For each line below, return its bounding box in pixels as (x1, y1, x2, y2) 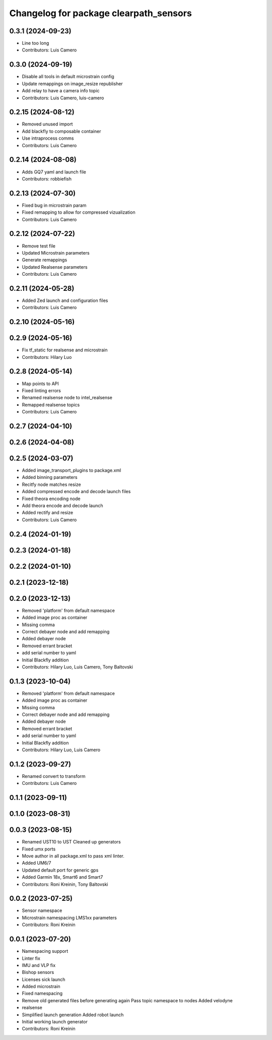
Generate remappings (22, 257, 67, 263)
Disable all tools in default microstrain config (22, 74, 114, 80)
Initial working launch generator (22, 1019, 88, 1025)
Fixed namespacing (22, 991, 63, 997)
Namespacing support (22, 948, 69, 954)
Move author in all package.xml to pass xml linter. (22, 852, 124, 859)
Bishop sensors (22, 969, 54, 975)
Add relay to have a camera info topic (22, 88, 100, 94)
